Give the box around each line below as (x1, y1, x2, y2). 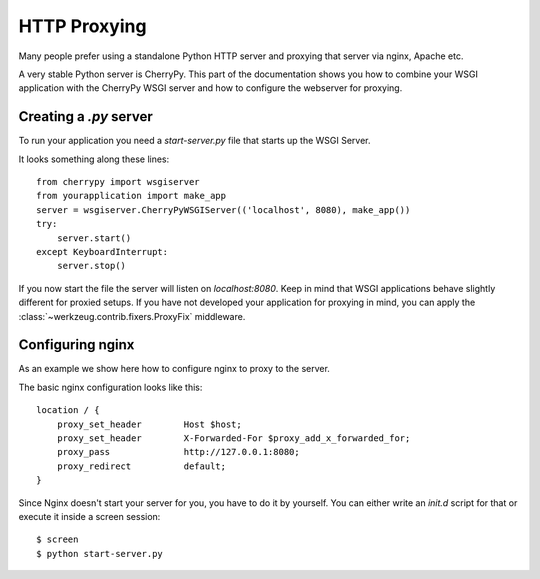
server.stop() (56, 260, 127, 272)
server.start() (56, 232, 132, 244)
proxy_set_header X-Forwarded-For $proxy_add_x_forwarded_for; (56, 433, 411, 444)
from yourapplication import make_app (36, 190, 227, 202)
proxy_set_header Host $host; (56, 418, 242, 430)
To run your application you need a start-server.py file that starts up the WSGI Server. (18, 135, 371, 147)
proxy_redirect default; (56, 460, 227, 472)
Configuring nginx (18, 336, 135, 354)
